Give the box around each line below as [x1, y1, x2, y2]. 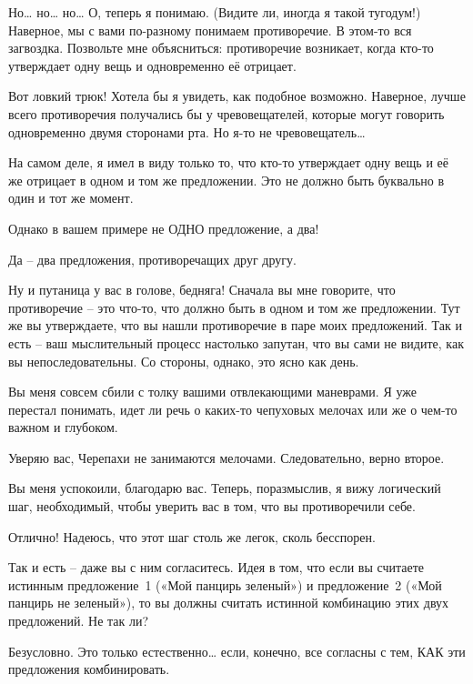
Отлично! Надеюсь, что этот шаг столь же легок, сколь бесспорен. [8, 527, 376, 546]
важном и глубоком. [8, 417, 118, 437]
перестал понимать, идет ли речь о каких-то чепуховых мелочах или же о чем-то [8, 399, 458, 418]
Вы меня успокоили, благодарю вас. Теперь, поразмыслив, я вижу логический [8, 478, 441, 498]
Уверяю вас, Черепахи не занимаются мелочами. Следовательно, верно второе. [8, 448, 445, 467]
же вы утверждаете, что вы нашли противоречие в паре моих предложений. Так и [8, 316, 462, 335]
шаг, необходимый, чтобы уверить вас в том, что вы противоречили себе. [8, 497, 416, 516]
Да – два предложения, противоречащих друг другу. [8, 249, 297, 268]
